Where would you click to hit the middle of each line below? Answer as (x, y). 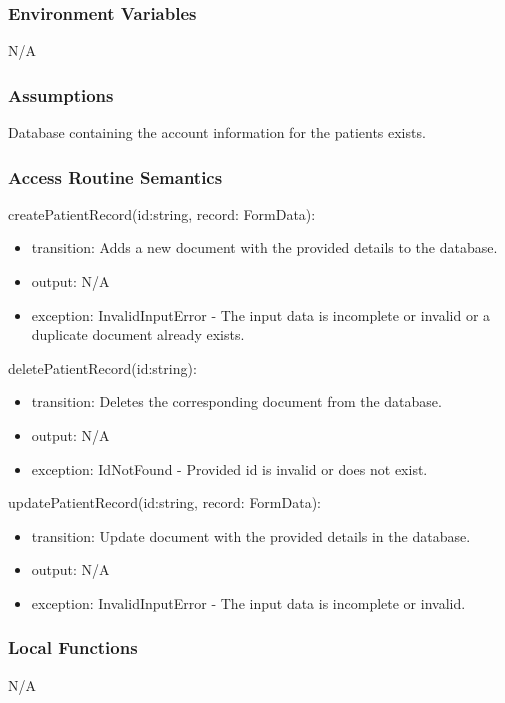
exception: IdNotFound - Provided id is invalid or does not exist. (229, 468)
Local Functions (73, 647)
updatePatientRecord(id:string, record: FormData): (164, 502)
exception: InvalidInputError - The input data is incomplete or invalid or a (261, 314)
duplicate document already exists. (138, 334)
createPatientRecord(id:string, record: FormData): (162, 213)
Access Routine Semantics (115, 176)
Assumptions (61, 94)
